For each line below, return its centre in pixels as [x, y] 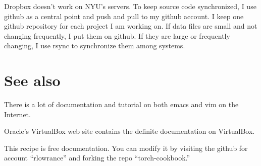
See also [32, 80]
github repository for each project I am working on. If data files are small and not [131, 26]
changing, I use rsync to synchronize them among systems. [95, 46]
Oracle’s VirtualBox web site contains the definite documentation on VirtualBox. [129, 131]
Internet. [17, 114]
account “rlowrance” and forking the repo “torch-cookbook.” [97, 158]
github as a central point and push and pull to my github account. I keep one [124, 16]
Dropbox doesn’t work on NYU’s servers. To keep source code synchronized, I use [130, 6]
